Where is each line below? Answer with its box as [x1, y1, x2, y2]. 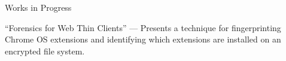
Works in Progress [5, 1, 72, 13]
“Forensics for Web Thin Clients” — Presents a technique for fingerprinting [5, 21, 281, 33]
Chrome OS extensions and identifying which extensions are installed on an [5, 33, 281, 45]
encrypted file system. [5, 44, 85, 57]
